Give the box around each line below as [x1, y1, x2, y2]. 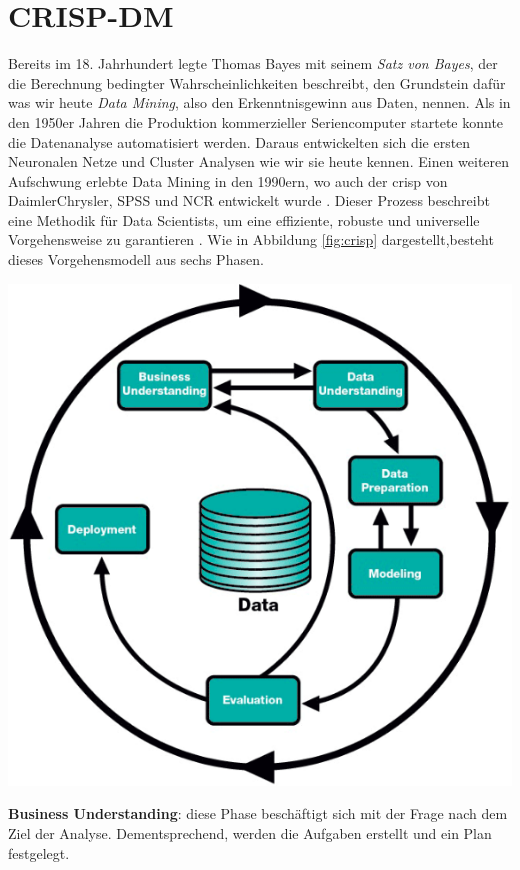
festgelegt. [8, 842, 70, 863]
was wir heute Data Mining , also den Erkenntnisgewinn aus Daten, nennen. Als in [8, 92, 511, 113]
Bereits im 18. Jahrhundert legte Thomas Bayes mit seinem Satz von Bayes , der [8, 53, 498, 74]
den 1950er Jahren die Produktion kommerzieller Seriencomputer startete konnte [8, 111, 504, 132]
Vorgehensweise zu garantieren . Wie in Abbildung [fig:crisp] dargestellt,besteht [8, 229, 494, 250]
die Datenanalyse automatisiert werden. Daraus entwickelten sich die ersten [8, 131, 471, 152]
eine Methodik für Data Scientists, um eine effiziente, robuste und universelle [8, 209, 480, 230]
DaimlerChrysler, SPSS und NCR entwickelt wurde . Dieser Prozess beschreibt [8, 190, 490, 211]
